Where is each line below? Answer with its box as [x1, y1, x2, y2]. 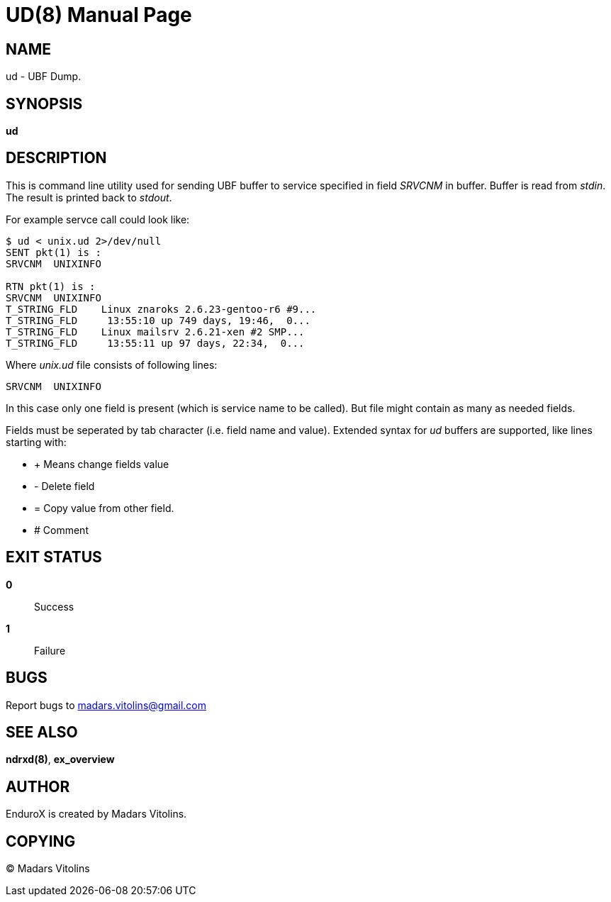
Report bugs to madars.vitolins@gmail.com [6, 698, 206, 711]
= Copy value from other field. [34, 501, 174, 514]
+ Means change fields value [34, 457, 169, 470]
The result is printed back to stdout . [6, 191, 172, 204]
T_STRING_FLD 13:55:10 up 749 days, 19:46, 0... [6, 314, 310, 326]
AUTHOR [6, 777, 70, 796]
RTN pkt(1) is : [6, 280, 96, 292]
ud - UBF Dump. [6, 70, 82, 83]
